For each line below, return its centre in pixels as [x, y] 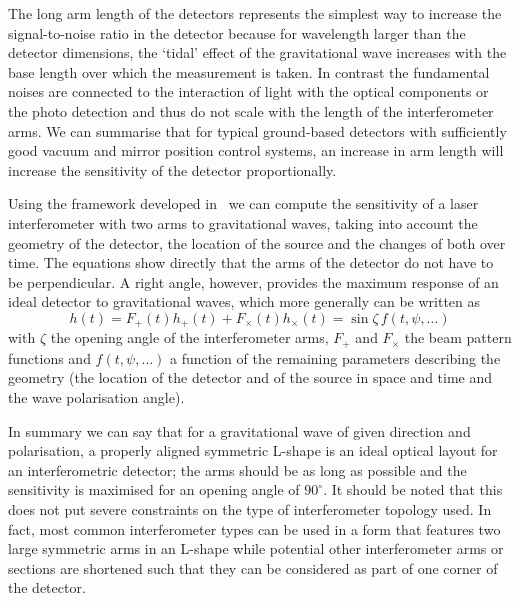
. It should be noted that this [413, 489]
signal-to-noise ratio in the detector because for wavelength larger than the [237, 32]
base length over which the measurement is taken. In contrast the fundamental [249, 71]
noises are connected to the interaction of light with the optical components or [248, 91]
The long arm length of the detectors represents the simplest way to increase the [255, 13]
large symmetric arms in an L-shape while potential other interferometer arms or [256, 548]
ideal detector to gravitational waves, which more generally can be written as [244, 301]
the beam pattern [458, 337]
